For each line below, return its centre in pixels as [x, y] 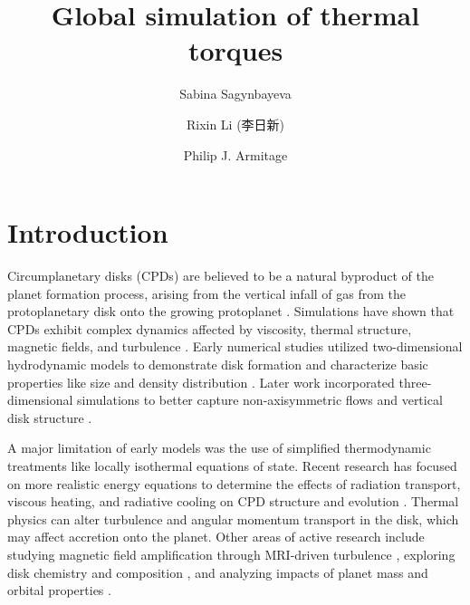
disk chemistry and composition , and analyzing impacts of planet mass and [218, 572]
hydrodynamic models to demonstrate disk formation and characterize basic [218, 364]
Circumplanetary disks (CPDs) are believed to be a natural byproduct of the [221, 276]
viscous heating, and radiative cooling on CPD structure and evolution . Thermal [233, 501]
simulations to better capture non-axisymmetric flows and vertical [260, 400]
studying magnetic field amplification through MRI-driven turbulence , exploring [231, 554]
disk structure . [50, 417]
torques [235, 50]
